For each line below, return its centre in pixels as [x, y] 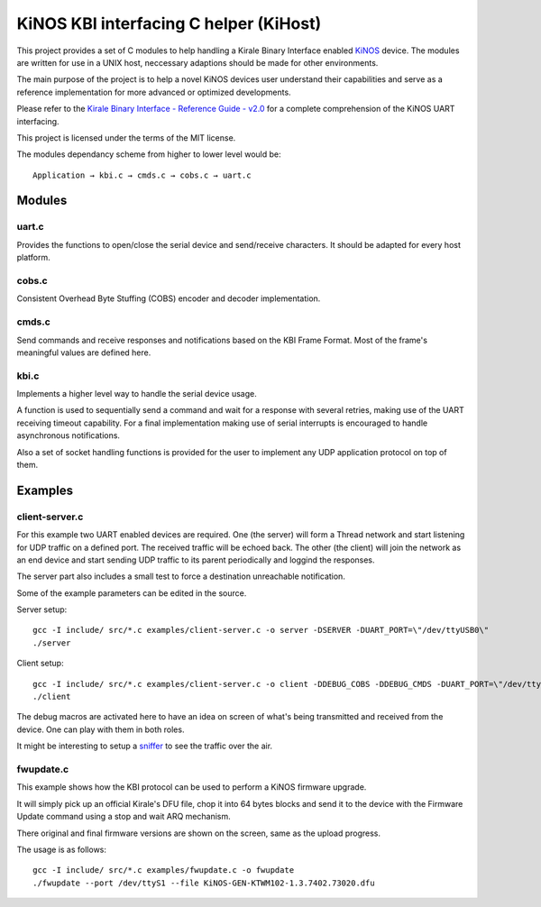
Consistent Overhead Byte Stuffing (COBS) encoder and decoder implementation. [169, 298]
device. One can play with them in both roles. [101, 729]
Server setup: [42, 609]
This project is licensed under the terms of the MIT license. [126, 137]
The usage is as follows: [62, 849]
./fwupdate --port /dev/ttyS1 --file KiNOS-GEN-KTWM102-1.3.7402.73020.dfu [204, 883]
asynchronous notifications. [69, 435]
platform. [34, 258]
